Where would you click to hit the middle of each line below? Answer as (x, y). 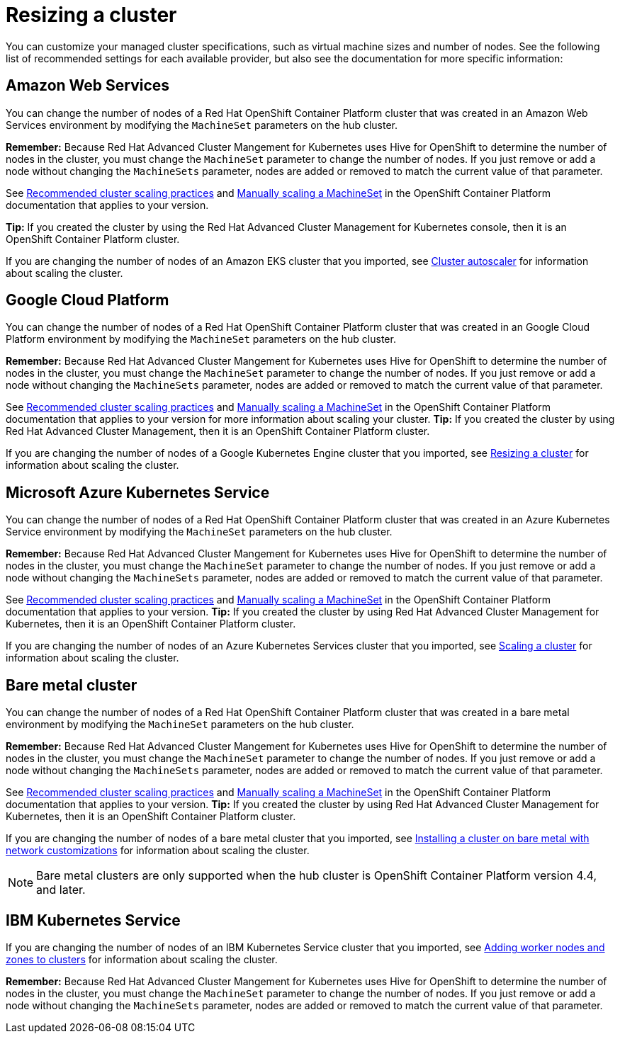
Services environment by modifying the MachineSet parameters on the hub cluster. (202, 125)
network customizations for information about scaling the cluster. (158, 851)
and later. (61, 890)
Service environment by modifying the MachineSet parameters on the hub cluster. (199, 532)
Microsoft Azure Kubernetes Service (138, 492)
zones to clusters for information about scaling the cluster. (142, 959)
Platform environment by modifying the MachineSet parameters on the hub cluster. (201, 339)
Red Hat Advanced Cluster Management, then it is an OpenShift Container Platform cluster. (218, 431)
